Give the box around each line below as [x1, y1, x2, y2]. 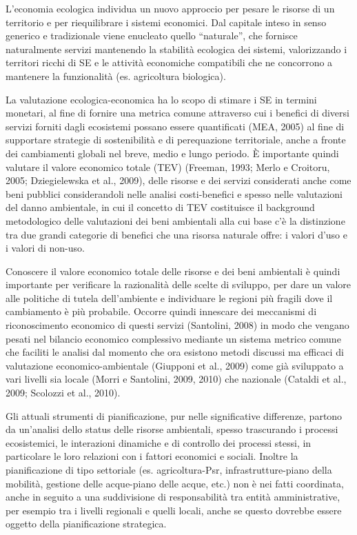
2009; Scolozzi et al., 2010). [6, 385, 121, 400]
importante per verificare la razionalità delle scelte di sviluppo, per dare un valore [6, 277, 351, 292]
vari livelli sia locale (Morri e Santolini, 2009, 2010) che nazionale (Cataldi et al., [6, 372, 347, 386]
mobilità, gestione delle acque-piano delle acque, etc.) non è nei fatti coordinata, [6, 476, 344, 490]
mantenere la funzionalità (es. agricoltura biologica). [6, 68, 226, 83]
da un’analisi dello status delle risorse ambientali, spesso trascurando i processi [6, 422, 338, 436]
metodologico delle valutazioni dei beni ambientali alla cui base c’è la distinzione [6, 213, 345, 228]
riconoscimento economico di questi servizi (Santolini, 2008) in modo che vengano [6, 318, 349, 332]
